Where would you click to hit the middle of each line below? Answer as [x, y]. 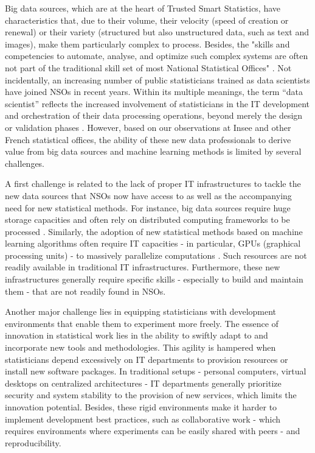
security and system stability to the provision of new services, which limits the [151, 395]
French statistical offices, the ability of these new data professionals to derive [148, 139]
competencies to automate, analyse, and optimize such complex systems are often [157, 56]
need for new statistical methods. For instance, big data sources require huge [148, 207]
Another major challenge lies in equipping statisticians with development [141, 311]
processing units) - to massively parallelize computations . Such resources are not [156, 255]
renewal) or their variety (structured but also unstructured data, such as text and [157, 32]
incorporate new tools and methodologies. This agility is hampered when [140, 347]
